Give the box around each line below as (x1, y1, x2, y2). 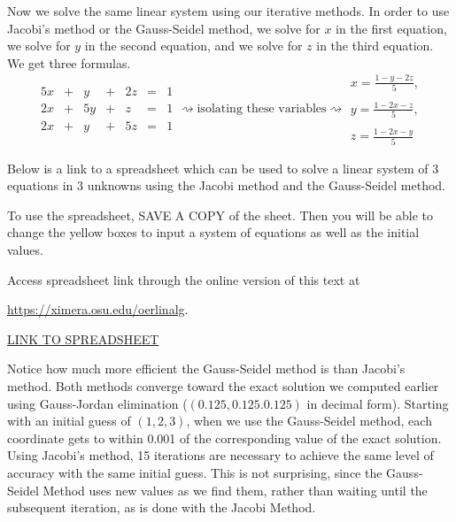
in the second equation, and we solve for (84, 36, 303, 55)
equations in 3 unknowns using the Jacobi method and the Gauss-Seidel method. (7, 176, 445, 195)
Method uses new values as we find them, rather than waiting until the (43, 480, 428, 499)
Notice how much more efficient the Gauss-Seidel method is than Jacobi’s (7, 359, 406, 378)
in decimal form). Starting (306, 394, 449, 412)
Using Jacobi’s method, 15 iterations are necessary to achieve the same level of (7, 446, 434, 464)
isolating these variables (197, 103, 327, 116)
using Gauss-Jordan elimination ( (7, 394, 188, 412)
